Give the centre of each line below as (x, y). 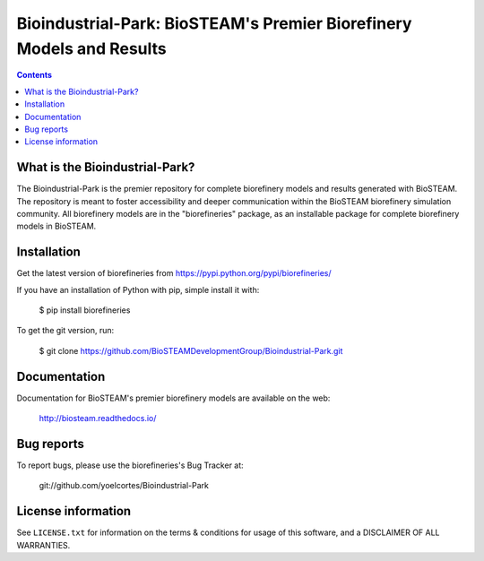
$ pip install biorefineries (85, 310)
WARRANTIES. (43, 545)
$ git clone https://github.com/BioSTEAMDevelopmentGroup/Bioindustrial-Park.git (191, 350)
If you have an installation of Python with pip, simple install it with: (138, 289)
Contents (35, 75)
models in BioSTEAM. (56, 226)
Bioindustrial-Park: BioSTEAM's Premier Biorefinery (214, 23)
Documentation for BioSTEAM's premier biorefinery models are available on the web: (173, 398)
